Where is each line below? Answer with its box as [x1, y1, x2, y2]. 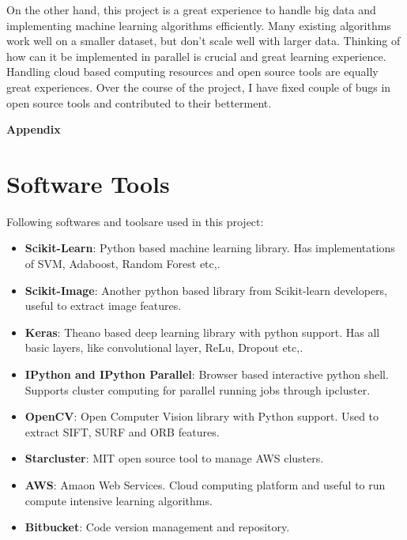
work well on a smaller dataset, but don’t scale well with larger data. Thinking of [6, 32, 401, 49]
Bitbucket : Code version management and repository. [24, 519, 290, 535]
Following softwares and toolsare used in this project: [6, 213, 264, 229]
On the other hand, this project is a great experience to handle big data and [6, 2, 376, 17]
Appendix [6, 121, 61, 138]
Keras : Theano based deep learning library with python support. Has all [24, 323, 380, 340]
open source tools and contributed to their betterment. [6, 94, 272, 111]
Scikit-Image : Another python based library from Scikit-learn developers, [24, 281, 387, 298]
